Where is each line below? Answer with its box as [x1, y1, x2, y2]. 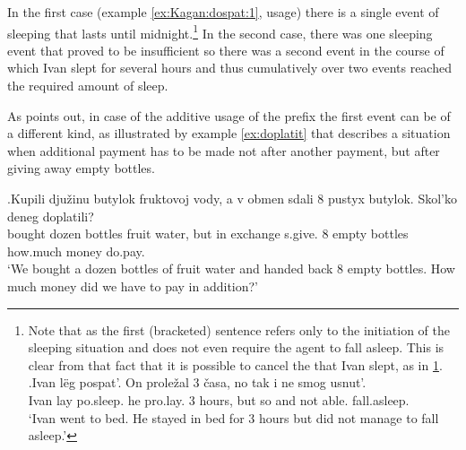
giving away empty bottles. [7, 159, 155, 177]
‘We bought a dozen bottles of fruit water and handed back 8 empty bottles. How [7, 259, 455, 278]
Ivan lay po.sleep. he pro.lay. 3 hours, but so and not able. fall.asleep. [28, 390, 410, 409]
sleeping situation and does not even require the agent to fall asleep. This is [28, 338, 444, 357]
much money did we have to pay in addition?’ [7, 276, 258, 295]
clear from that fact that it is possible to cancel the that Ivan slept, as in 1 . [28, 355, 443, 374]
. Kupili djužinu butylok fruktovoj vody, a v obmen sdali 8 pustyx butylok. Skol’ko [7, 189, 457, 207]
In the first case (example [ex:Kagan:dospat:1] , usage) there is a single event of [7, 3, 439, 21]
